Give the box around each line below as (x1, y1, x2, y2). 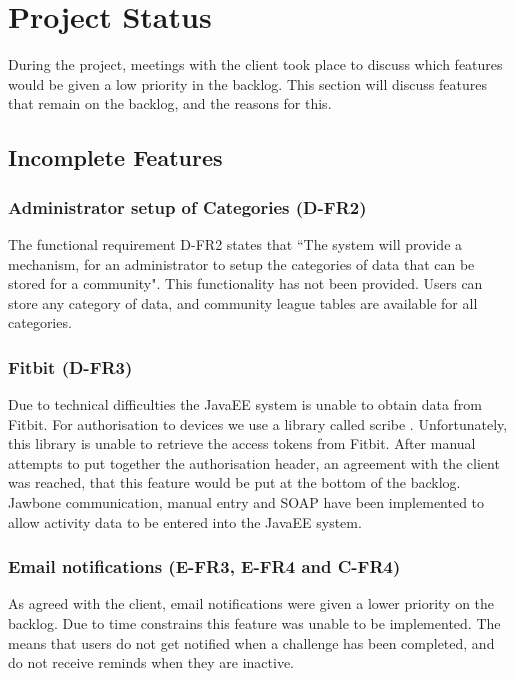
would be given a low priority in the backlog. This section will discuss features (8, 73, 487, 94)
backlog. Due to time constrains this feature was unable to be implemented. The (8, 613, 501, 634)
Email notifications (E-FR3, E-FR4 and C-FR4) (8, 554, 401, 579)
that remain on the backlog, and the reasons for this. (8, 93, 332, 114)
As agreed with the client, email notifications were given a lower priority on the (8, 593, 495, 614)
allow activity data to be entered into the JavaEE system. (8, 511, 362, 532)
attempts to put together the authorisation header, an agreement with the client (8, 452, 500, 473)
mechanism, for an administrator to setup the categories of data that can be (8, 253, 475, 274)
